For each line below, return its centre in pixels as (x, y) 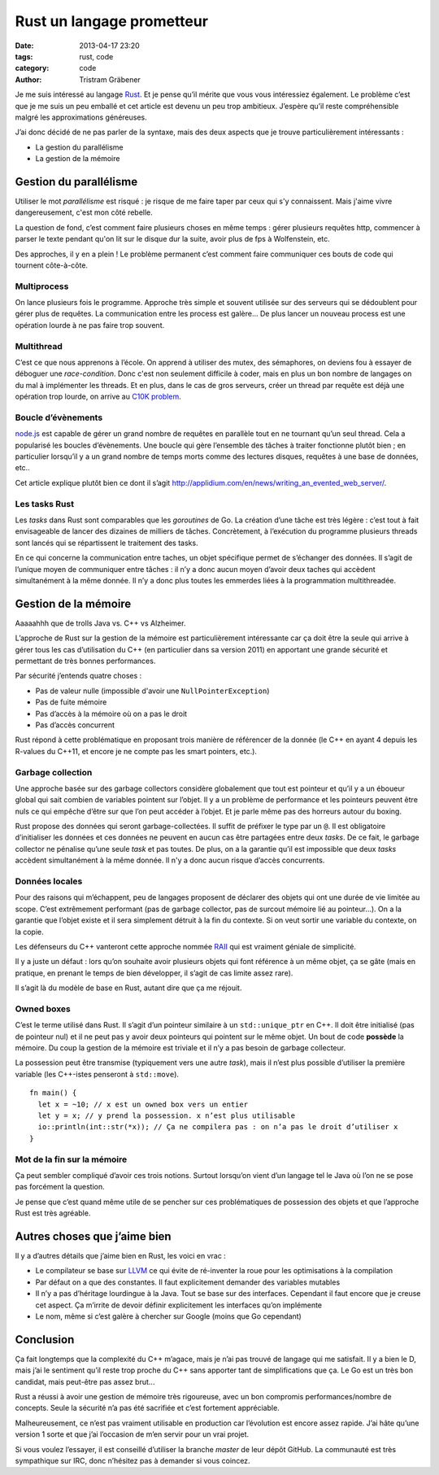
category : (32, 68)
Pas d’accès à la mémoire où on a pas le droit (111, 713)
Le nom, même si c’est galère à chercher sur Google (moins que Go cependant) (169, 1316)
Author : (28, 79)
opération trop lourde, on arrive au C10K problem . (98, 397)
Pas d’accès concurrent (75, 725)
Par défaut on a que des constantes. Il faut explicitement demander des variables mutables (188, 1282)
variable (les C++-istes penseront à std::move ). (97, 1074)
